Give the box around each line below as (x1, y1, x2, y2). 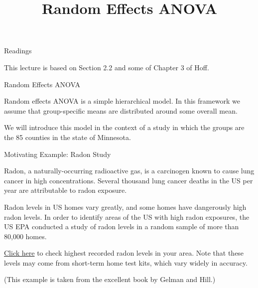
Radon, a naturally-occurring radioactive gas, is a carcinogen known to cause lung (4, 165, 255, 176)
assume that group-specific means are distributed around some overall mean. (4, 105, 238, 116)
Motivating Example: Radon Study (4, 148, 111, 159)
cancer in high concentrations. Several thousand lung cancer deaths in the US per (4, 175, 253, 185)
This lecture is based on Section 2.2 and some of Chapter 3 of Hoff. (4, 62, 209, 72)
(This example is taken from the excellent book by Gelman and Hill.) (4, 274, 216, 285)
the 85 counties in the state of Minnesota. (4, 132, 131, 142)
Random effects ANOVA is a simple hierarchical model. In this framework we (4, 96, 240, 106)
